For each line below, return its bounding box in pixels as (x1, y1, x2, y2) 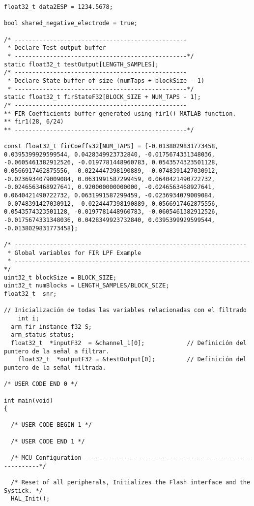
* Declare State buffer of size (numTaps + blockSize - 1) (7, 77, 205, 84)
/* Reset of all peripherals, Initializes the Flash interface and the (11, 479, 251, 486)
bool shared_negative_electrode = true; (4, 20, 138, 27)
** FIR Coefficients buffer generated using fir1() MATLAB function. (4, 110, 236, 117)
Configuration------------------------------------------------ (35, 454, 251, 462)
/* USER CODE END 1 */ (11, 438, 85, 445)
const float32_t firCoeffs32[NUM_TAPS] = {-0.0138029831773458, (4, 143, 219, 150)
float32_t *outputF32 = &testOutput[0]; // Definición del (18, 356, 247, 363)
